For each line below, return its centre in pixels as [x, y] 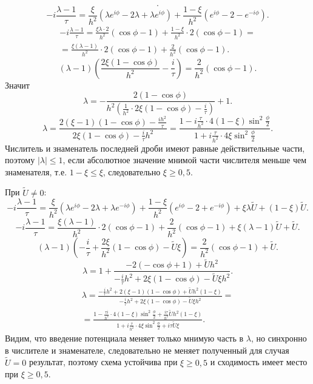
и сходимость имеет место [259, 362]
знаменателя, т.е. [36, 171]
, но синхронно [279, 338]
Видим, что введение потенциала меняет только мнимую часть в [124, 338]
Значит [17, 85]
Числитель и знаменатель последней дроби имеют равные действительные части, [155, 148]
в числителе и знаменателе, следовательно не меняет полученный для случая [147, 350]
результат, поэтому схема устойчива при [103, 362]
